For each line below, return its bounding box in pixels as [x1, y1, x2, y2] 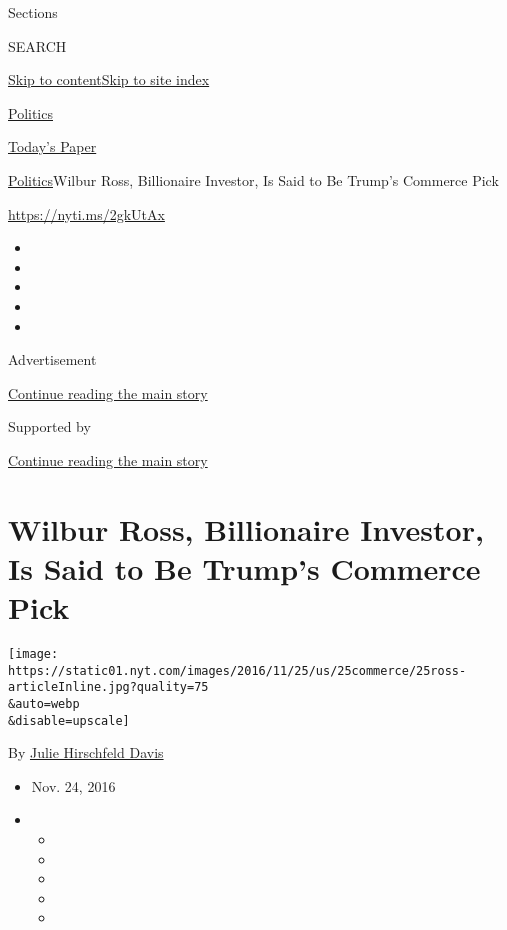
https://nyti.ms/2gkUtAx [8, 203, 165, 224]
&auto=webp [8, 696, 80, 711]
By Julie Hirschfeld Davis [8, 742, 164, 763]
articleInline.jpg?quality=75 [8, 680, 209, 695]
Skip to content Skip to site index [8, 69, 210, 90]
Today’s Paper [8, 136, 97, 157]
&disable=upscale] [8, 713, 130, 728]
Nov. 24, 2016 [31, 775, 116, 796]
